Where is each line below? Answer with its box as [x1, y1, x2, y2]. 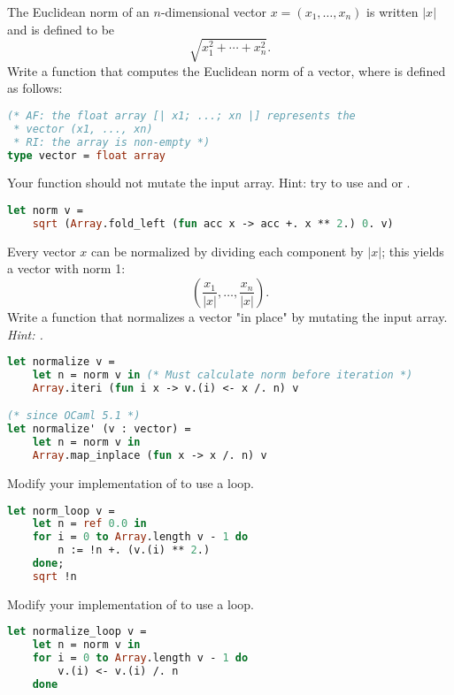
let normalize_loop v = [7, 625, 147, 638]
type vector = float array [7, 149, 165, 162]
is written [366, 3, 419, 20]
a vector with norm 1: [7, 259, 126, 278]
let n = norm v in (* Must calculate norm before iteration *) [32, 369, 413, 382]
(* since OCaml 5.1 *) [7, 409, 141, 423]
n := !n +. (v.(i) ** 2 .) [58, 544, 211, 557]
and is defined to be [7, 19, 115, 38]
